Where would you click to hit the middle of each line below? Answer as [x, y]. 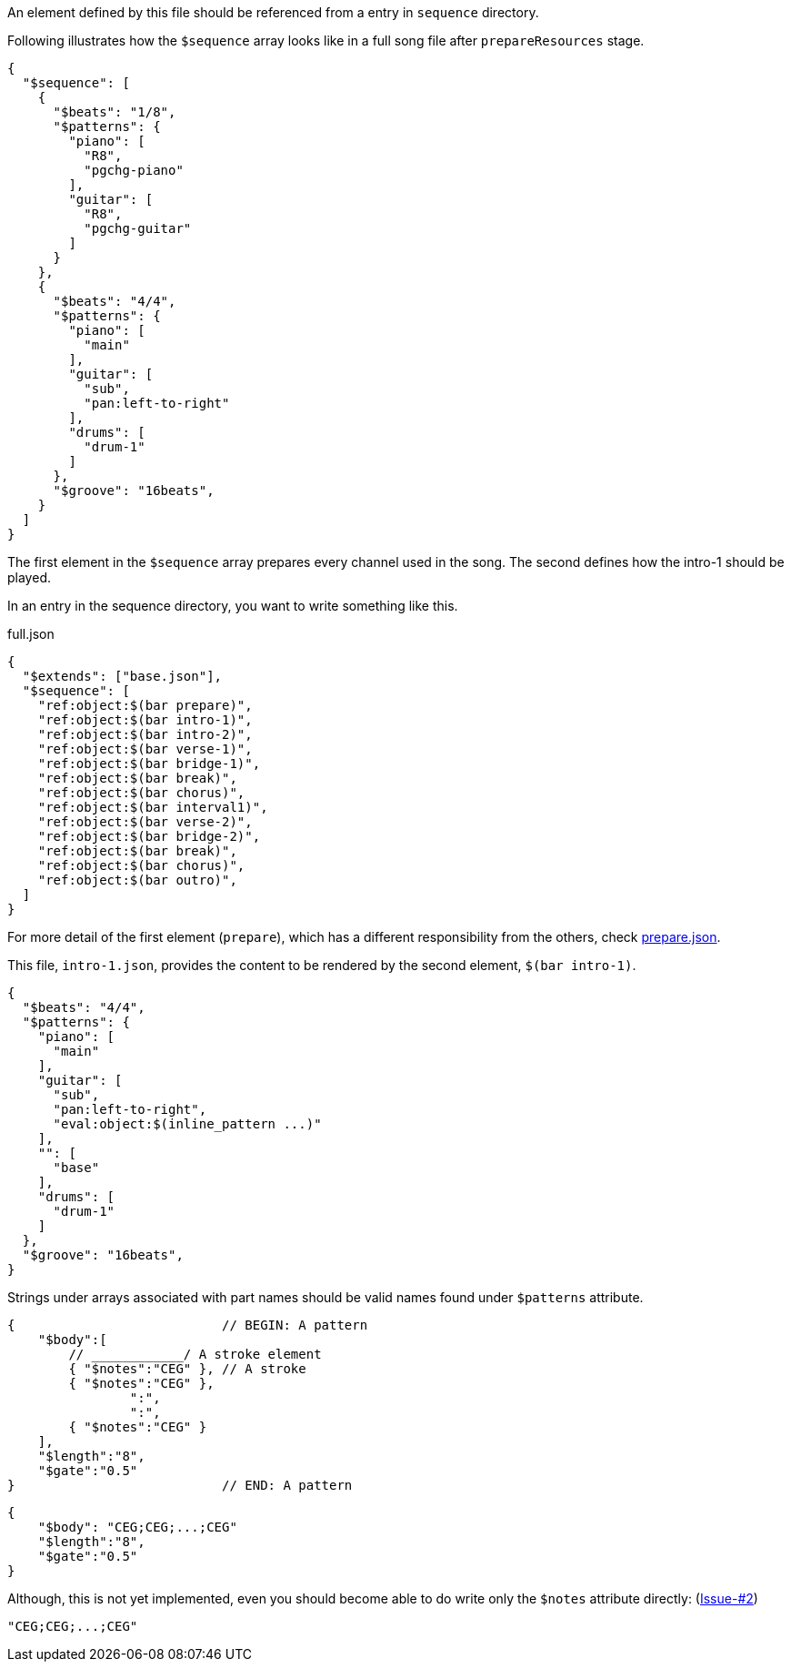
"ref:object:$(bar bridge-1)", [149, 764]
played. [29, 577]
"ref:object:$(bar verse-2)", [145, 822]
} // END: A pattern [180, 1485]
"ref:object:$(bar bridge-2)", [149, 836]
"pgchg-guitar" [138, 228]
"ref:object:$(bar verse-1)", [145, 749]
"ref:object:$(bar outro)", [137, 880]
